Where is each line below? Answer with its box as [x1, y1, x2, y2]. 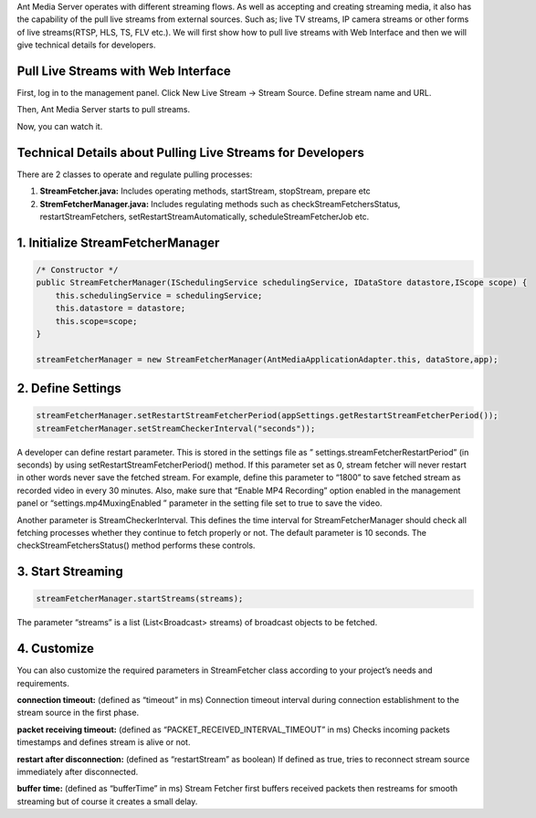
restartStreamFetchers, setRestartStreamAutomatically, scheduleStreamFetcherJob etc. [39, 211, 370, 222]
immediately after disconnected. [16, 767, 139, 777]
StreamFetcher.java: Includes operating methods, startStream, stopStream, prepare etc [39, 185, 371, 196]
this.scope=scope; [55, 316, 138, 326]
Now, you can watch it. [16, 121, 103, 131]
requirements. [16, 677, 70, 688]
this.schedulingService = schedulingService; [55, 290, 263, 300]
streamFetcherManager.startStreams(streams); [36, 593, 244, 604]
